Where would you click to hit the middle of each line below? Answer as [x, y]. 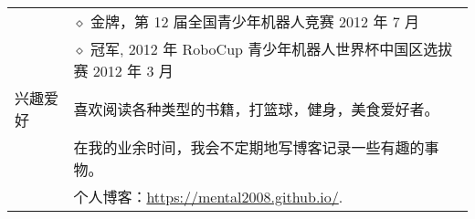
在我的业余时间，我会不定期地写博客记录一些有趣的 [249, 147]
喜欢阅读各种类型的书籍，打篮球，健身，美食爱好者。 [256, 109]
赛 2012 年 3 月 [123, 71]
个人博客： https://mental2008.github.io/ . [208, 197]
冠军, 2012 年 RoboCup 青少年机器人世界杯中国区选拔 [272, 49]
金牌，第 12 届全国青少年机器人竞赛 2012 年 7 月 [255, 21]
